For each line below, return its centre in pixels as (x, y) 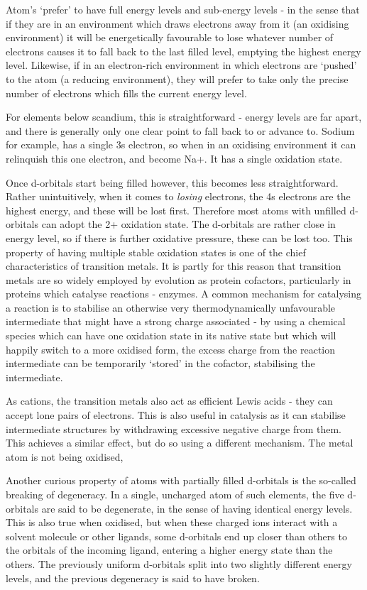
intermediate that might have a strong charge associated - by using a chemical (176, 321)
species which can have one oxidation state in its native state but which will (171, 335)
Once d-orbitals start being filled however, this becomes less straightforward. (172, 182)
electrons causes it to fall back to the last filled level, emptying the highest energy (183, 51)
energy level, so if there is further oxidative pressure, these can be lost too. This (179, 237)
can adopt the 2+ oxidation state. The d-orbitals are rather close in (188, 224)
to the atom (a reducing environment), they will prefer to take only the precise (177, 78)
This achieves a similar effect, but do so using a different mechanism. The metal (180, 443)
